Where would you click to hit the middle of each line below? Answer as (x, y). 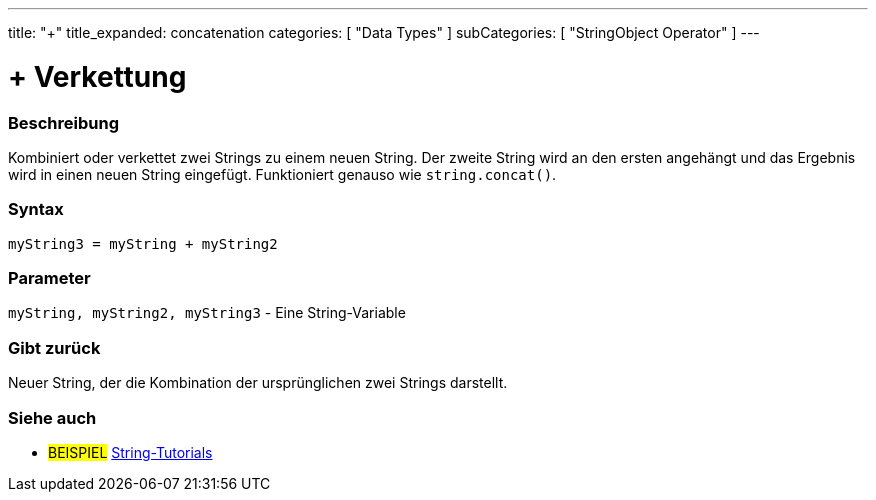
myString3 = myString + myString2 (143, 243)
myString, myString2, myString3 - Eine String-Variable (207, 313)
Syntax (36, 209)
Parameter (49, 278)
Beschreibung (64, 122)
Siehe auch (52, 417)
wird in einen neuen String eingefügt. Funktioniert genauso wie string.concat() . (282, 174)
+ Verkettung (97, 76)
